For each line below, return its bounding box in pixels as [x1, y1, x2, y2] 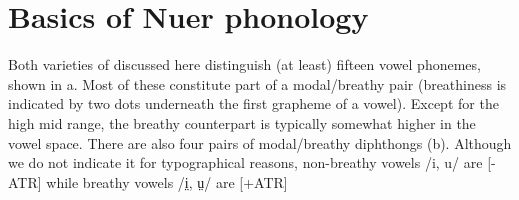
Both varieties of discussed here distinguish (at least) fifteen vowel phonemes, [8, 54, 481, 75]
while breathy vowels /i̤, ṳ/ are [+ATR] [46, 171, 288, 192]
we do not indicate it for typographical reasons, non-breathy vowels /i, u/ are [8, 152, 483, 173]
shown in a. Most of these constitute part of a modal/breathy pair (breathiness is [8, 73, 507, 94]
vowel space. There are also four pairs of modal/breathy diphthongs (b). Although [8, 132, 512, 153]
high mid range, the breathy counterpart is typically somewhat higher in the [8, 112, 476, 133]
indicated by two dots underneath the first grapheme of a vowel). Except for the [8, 93, 499, 114]
